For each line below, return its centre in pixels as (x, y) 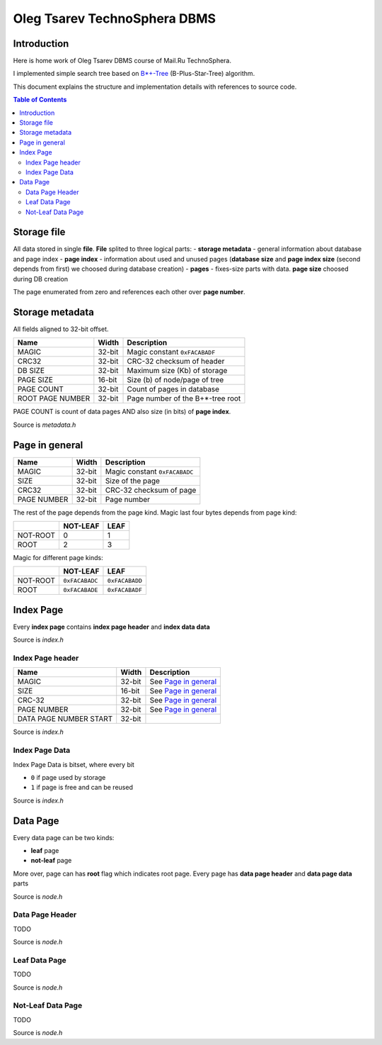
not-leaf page (51, 861)
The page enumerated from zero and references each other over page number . (129, 292)
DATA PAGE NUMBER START (65, 719)
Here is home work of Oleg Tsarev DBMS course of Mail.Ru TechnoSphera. (122, 61)
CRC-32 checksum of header (176, 362)
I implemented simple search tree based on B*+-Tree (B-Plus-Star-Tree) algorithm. (134, 74)
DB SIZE (31, 371)
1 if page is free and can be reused (82, 788)
